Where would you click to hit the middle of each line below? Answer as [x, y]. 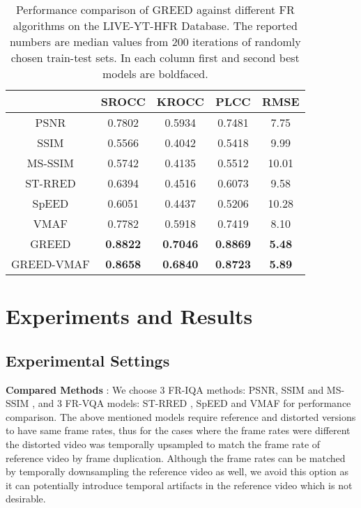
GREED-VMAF [51, 264]
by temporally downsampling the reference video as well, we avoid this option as [177, 471]
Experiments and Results [129, 316]
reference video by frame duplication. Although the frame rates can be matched [176, 457]
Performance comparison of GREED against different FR [155, 9]
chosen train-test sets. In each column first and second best [155, 57]
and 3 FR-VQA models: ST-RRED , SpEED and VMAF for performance [194, 403]
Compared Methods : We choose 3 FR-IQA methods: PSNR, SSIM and [165, 389]
